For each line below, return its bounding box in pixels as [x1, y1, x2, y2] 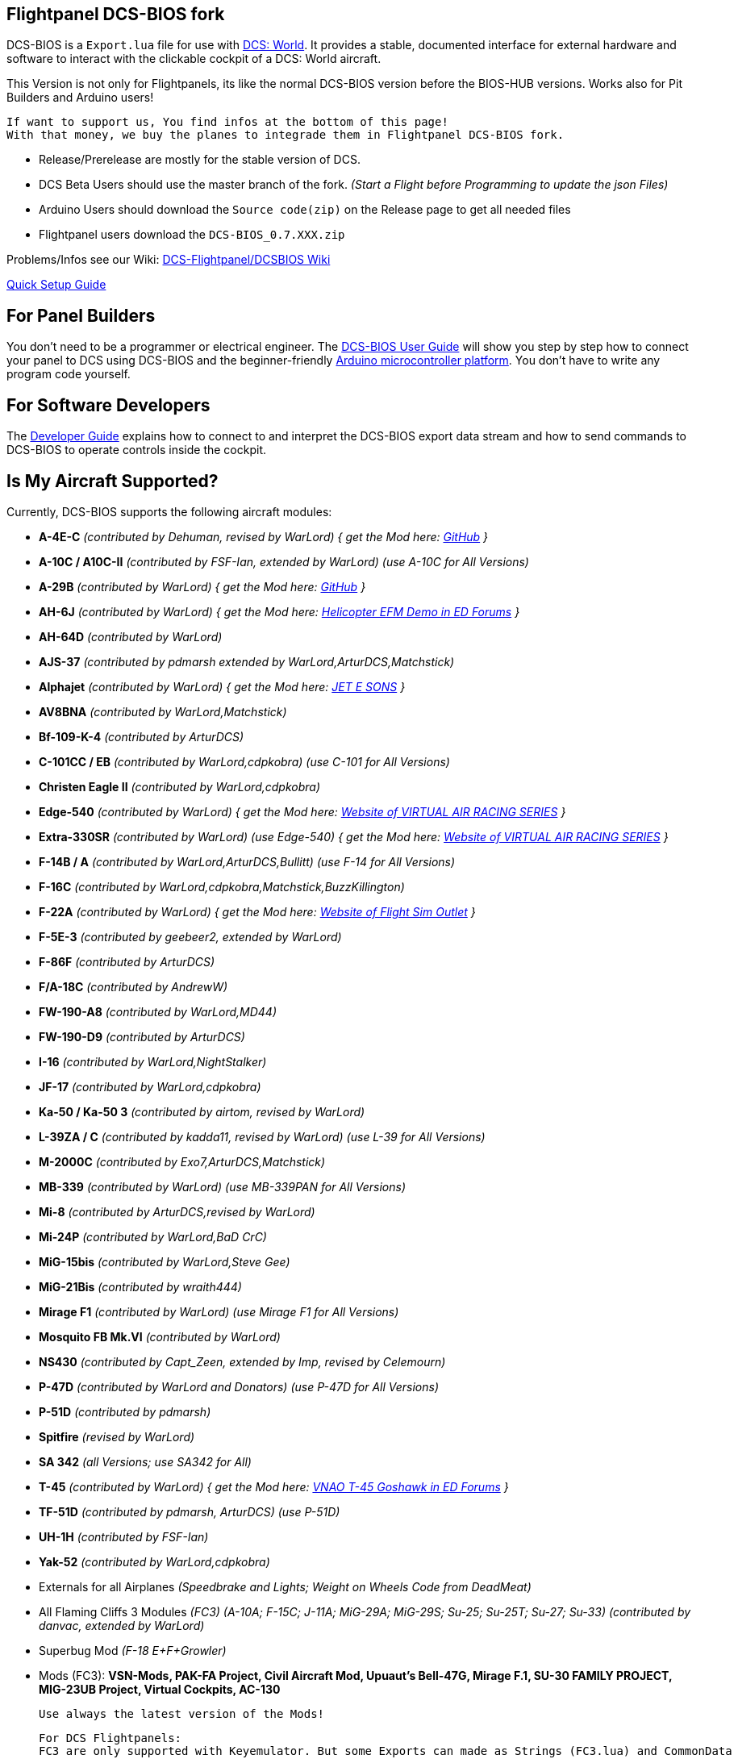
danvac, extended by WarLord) [39, 1618, 205, 1632]
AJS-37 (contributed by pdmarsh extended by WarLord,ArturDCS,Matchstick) [39, 654, 455, 669]
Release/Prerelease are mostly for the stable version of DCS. [39, 152, 361, 167]
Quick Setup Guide [6, 277, 106, 292]
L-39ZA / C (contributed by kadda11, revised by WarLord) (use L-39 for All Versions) [39, 1129, 486, 1144]
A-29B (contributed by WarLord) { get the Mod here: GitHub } [39, 579, 366, 594]
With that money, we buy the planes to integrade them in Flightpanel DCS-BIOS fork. [6, 128, 565, 142]
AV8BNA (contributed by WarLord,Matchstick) [39, 704, 287, 719]
